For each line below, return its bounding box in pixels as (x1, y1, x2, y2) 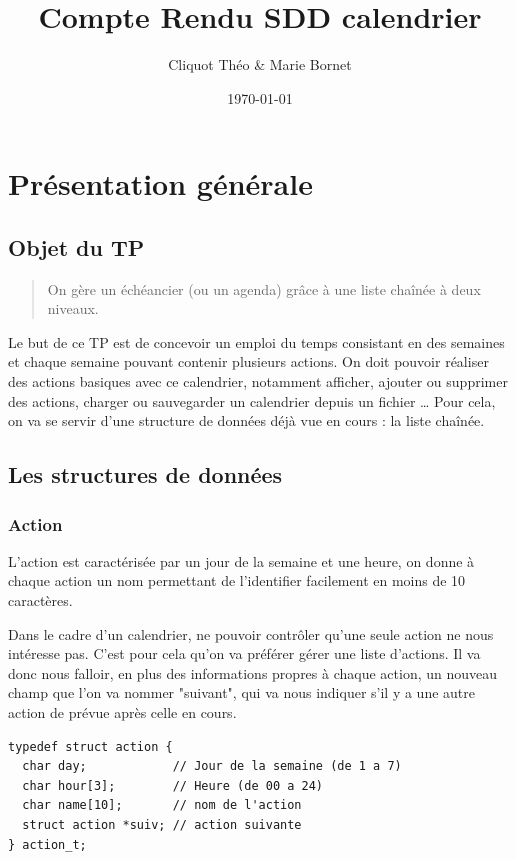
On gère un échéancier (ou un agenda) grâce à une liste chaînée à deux (47, 278, 481, 299)
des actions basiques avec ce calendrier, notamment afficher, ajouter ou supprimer (8, 371, 508, 392)
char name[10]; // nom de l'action (22, 798, 302, 813)
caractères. (8, 590, 73, 611)
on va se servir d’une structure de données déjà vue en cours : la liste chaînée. (8, 410, 485, 431)
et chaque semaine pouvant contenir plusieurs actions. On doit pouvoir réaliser (8, 351, 489, 372)
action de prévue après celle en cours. (8, 702, 237, 723)
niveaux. (47, 298, 99, 319)
